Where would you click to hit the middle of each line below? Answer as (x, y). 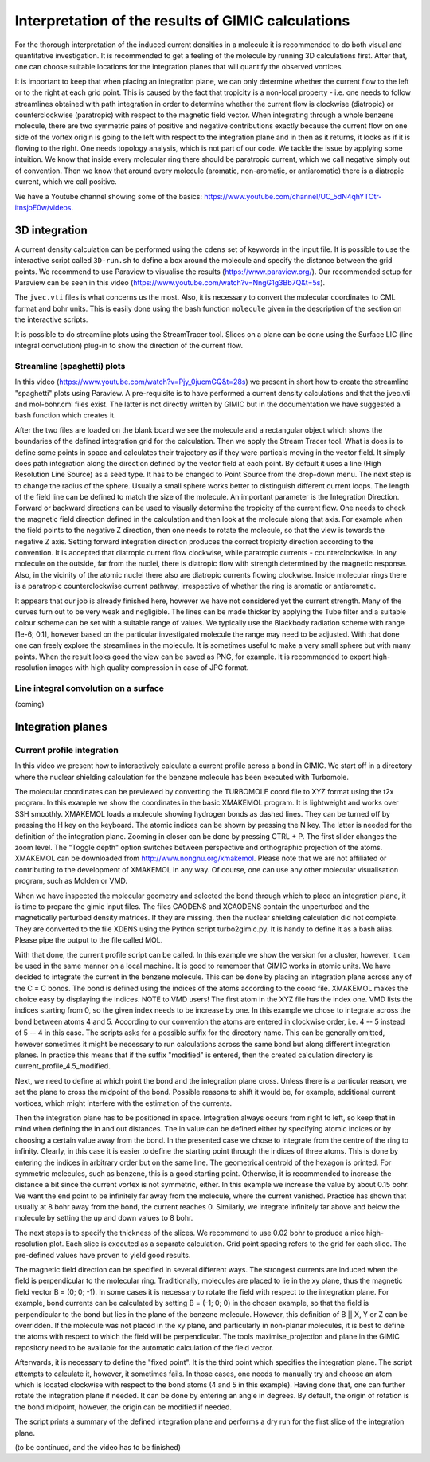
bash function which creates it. (65, 415)
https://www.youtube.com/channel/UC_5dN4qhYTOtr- (293, 196)
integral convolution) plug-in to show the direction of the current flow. (129, 346)
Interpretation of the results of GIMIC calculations (182, 21)
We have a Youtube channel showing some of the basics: (109, 196)
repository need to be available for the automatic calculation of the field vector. (144, 1347)
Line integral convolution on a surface (90, 688)
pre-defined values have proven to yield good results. (103, 1255)
